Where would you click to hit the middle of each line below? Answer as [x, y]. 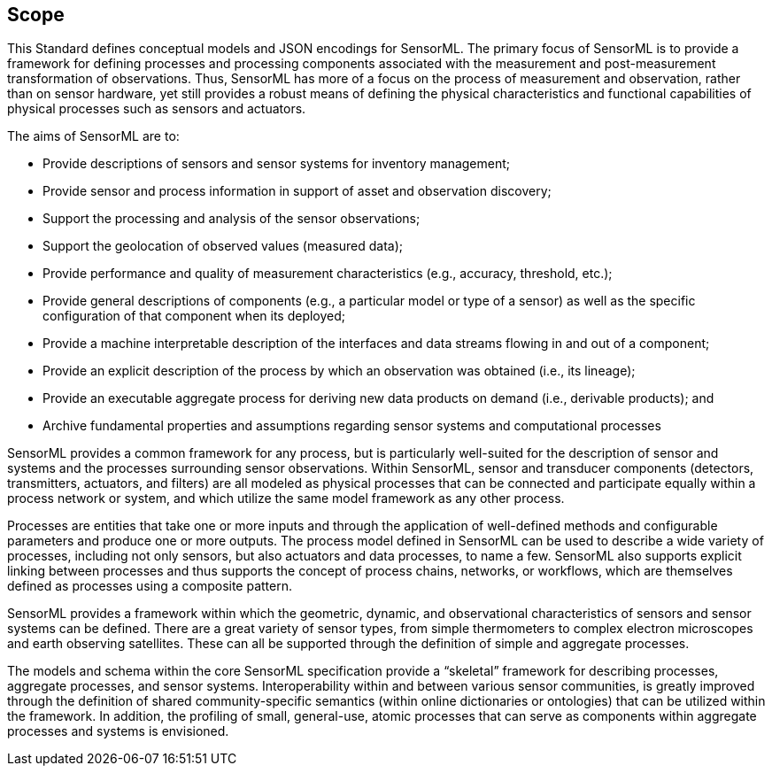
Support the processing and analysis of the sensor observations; [232, 219]
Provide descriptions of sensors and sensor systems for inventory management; [277, 164]
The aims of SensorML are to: [93, 136]
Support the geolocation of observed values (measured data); [223, 246]
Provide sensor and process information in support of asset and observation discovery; [297, 191]
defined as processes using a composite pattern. [150, 586]
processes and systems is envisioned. [118, 731]
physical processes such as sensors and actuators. [157, 109]
